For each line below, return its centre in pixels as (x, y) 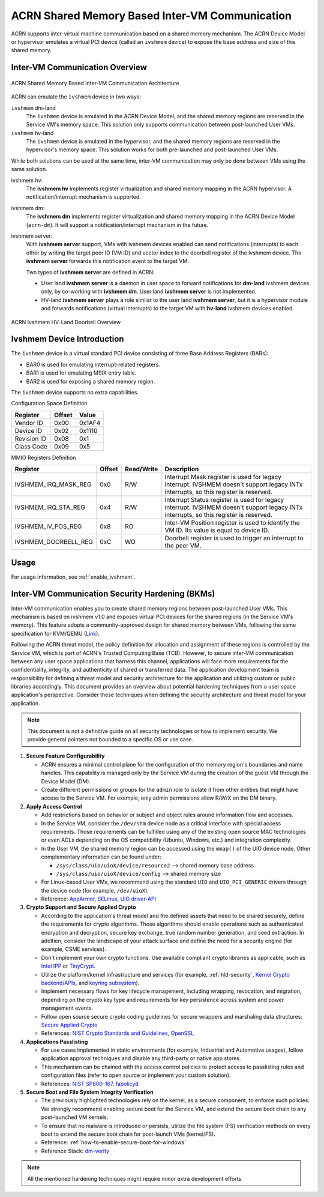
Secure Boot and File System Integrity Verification (90, 1092)
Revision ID (31, 438)
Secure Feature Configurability (65, 756)
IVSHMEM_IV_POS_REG (48, 526)
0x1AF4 (90, 423)
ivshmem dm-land (34, 107)
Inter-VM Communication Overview (79, 68)
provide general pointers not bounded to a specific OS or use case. (110, 740)
